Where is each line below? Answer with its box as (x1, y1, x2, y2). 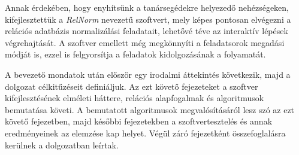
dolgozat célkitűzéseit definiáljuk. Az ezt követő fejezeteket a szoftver (5, 80, 258, 92)
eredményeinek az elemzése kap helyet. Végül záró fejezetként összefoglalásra (5, 126, 286, 139)
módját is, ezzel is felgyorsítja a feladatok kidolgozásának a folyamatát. (5, 48, 266, 60)
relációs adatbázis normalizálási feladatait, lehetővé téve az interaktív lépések (5, 25, 288, 37)
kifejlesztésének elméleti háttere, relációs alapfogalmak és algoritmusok (5, 92, 264, 104)
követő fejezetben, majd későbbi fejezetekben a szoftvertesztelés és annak (5, 115, 273, 127)
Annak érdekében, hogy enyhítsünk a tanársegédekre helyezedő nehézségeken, (5, 1, 289, 13)
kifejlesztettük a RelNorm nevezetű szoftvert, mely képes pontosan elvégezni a (5, 13, 291, 25)
